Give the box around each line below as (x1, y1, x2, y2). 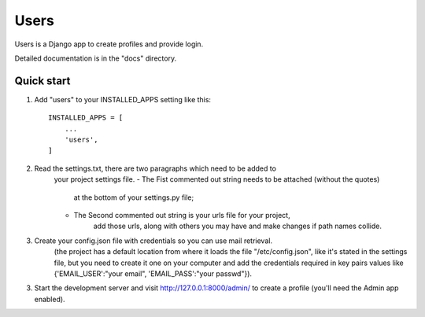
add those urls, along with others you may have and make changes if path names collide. (93, 221, 382, 231)
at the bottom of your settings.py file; (73, 193, 194, 202)
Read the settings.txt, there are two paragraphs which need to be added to (34, 164, 277, 173)
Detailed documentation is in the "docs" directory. (14, 53, 177, 63)
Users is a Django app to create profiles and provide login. (14, 39, 204, 49)
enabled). (34, 294, 66, 304)
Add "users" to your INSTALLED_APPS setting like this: (34, 94, 212, 104)
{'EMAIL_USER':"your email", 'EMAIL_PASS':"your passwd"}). (54, 268, 252, 278)
